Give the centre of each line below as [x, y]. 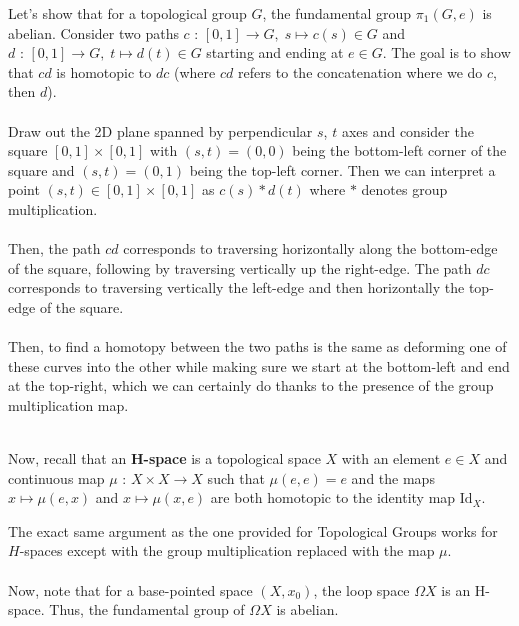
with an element [391, 458]
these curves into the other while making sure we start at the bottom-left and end [259, 365]
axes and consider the [407, 130]
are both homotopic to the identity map [333, 497]
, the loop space [361, 589]
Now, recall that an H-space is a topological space [164, 458]
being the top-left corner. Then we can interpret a [342, 169]
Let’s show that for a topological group [127, 13]
